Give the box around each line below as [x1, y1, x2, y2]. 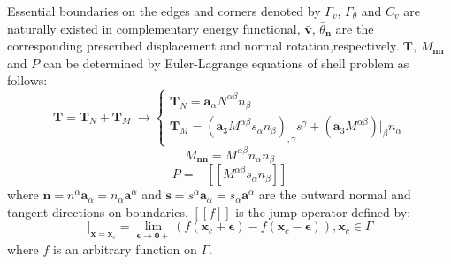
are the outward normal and [258, 185, 411, 204]
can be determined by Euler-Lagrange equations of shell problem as [42, 53, 409, 72]
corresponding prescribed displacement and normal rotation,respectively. [7, 36, 400, 55]
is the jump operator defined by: [235, 202, 411, 221]
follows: [7, 71, 48, 89]
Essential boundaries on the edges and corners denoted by [7, 2, 321, 19]
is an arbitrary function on [53, 239, 197, 258]
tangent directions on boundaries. [7, 202, 188, 221]
